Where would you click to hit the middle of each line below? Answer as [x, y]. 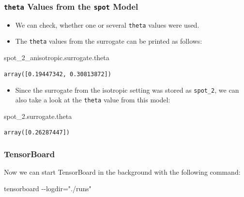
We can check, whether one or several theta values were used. [107, 25]
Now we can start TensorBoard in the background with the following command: [122, 172]
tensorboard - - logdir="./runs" [48, 188]
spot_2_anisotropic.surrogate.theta [57, 57]
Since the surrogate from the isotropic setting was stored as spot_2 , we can [127, 90]
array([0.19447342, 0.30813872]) [58, 74]
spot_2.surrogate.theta [38, 116]
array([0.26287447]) [37, 133]
